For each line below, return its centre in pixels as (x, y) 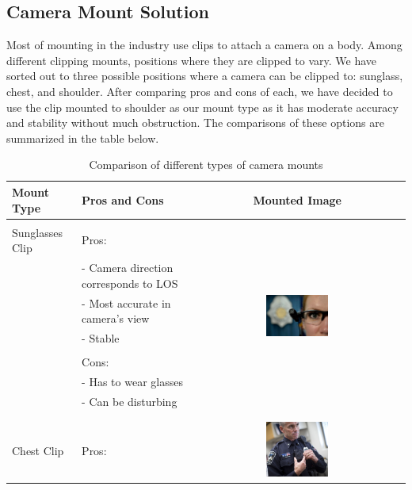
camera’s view (116, 318)
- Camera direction (128, 268)
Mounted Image (297, 199)
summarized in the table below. (83, 138)
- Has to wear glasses (132, 381)
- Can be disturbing (130, 401)
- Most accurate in (126, 302)
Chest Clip (38, 450)
